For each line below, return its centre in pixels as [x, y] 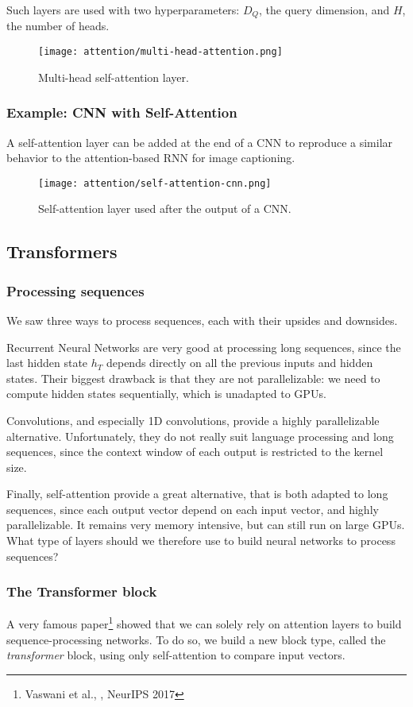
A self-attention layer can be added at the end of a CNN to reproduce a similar [200, 142]
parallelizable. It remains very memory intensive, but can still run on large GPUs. [206, 525]
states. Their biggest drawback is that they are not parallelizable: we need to [193, 378]
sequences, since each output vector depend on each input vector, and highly [193, 509]
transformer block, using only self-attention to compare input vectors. [176, 655]
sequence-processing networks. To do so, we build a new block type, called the [196, 639]
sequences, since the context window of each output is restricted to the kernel [195, 452]
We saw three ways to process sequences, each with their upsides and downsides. [202, 320]
